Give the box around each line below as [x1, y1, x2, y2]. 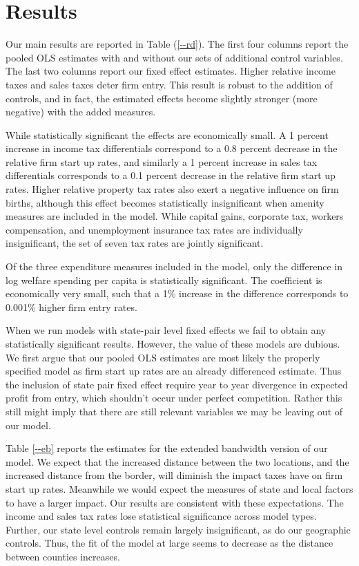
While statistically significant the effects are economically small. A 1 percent [6, 127, 329, 142]
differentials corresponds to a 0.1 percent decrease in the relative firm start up [6, 168, 336, 182]
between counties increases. [6, 549, 120, 563]
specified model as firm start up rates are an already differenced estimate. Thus [6, 364, 342, 378]
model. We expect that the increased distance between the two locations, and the [6, 454, 349, 469]
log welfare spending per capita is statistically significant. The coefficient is [6, 272, 322, 287]
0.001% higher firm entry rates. [6, 299, 137, 314]
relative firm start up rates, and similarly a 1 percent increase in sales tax [6, 154, 318, 169]
